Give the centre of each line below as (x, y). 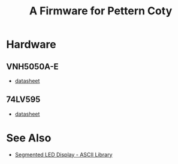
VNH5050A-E (32, 66)
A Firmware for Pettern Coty (101, 11)
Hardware (31, 44)
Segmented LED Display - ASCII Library (64, 154)
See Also (29, 138)
